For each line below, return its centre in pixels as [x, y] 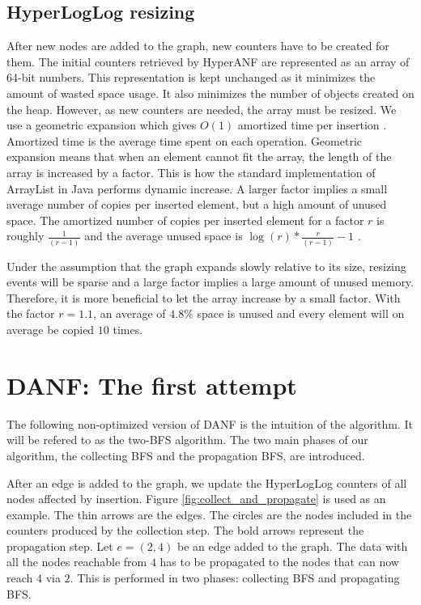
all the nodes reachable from [77, 562]
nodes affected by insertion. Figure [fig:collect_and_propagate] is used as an [196, 499]
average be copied [51, 330]
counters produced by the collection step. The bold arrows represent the [185, 530]
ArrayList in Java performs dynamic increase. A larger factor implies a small [197, 188]
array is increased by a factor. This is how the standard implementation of [191, 172]
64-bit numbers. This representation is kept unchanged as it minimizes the [191, 77]
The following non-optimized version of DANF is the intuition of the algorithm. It [210, 423]
